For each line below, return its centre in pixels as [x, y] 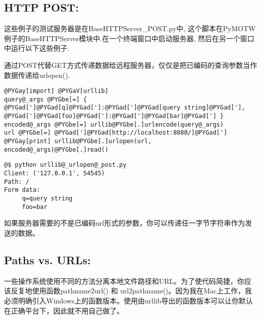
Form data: [22, 190]
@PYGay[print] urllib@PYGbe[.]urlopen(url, [78, 141]
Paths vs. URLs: [48, 259]
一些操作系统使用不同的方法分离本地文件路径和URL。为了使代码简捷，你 [124, 281]
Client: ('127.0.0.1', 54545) [55, 174]
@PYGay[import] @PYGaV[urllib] [56, 91]
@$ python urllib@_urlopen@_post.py [65, 165]
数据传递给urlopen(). [37, 75]
